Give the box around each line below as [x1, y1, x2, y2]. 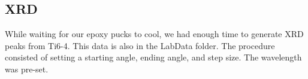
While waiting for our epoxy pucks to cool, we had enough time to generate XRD [5, 28, 304, 40]
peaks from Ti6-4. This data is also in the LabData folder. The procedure [5, 39, 275, 51]
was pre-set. [5, 62, 49, 75]
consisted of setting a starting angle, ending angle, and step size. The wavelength [5, 51, 302, 63]
